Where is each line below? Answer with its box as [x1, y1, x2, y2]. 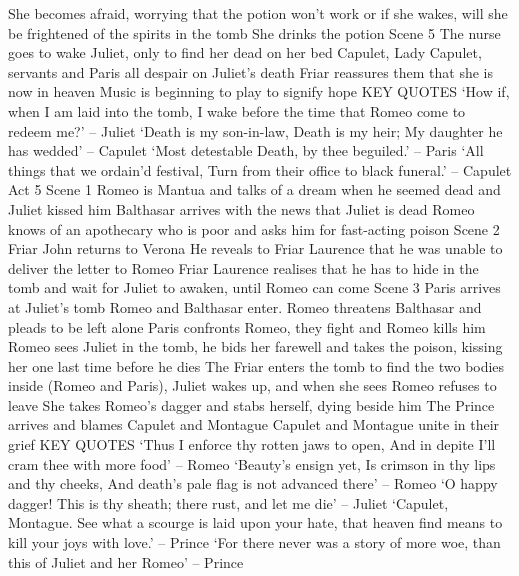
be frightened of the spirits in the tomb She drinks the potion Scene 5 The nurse [8, 22, 501, 43]
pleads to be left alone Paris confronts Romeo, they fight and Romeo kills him [8, 316, 486, 337]
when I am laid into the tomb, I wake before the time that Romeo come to [8, 100, 466, 121]
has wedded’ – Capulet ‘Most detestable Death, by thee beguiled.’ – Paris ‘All [8, 140, 484, 161]
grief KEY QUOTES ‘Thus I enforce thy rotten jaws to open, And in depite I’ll [8, 434, 496, 455]
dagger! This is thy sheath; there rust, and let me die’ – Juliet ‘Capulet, [8, 492, 449, 513]
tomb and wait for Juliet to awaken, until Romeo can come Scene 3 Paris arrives [8, 277, 501, 298]
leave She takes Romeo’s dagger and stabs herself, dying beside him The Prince [8, 394, 495, 415]
